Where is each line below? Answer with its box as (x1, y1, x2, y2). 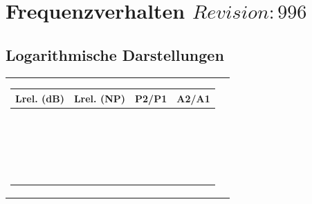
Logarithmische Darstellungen (6, 44, 224, 65)
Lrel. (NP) (73, 91, 126, 105)
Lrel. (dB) (15, 91, 64, 105)
